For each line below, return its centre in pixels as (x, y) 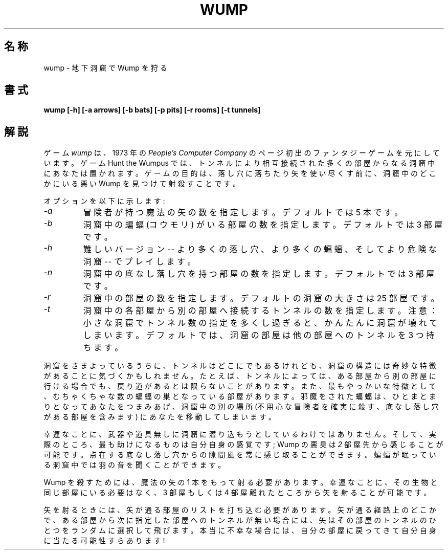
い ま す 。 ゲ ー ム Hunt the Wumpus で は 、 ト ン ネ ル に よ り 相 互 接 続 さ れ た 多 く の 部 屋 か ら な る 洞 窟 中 (239, 163)
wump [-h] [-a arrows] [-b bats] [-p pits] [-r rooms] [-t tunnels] (152, 110)
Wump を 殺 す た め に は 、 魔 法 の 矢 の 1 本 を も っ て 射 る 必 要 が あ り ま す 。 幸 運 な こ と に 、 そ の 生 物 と (241, 482)
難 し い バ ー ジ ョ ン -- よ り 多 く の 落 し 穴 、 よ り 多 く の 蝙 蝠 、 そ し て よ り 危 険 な (260, 249)
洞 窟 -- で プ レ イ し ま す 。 (139, 262)
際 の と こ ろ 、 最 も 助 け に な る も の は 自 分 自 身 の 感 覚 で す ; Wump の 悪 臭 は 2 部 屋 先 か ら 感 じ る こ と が (243, 445)
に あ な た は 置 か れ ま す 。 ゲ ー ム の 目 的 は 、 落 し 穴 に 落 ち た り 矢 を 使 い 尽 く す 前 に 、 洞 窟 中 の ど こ (240, 173)
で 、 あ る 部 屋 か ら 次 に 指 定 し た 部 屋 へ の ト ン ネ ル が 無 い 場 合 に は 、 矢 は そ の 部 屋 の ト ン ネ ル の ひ (240, 520)
